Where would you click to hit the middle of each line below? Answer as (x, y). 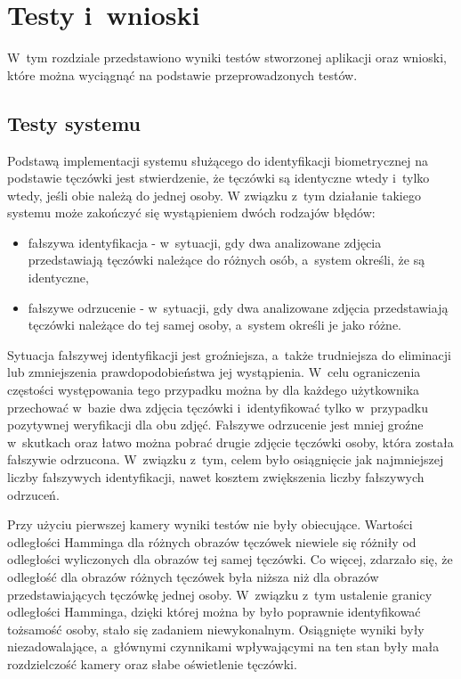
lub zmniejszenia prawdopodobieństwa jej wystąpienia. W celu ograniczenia (214, 372)
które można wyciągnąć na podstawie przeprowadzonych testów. (182, 74)
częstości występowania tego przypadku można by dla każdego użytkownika (214, 390)
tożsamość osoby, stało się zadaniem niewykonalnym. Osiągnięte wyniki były (216, 629)
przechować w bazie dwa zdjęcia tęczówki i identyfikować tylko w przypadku (218, 407)
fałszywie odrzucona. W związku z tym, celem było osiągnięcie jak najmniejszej (226, 459)
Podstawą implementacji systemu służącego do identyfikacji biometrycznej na (218, 160)
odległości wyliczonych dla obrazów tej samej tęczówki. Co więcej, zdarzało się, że (230, 559)
